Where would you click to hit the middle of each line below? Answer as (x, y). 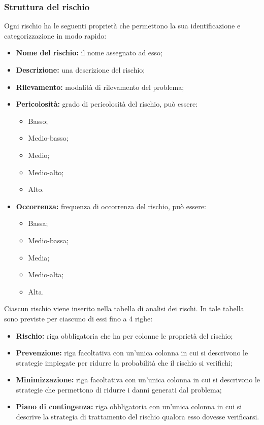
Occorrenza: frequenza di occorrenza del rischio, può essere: (111, 206)
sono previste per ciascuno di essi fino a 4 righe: (78, 318)
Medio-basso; (48, 138)
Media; (39, 257)
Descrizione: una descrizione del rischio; (80, 70)
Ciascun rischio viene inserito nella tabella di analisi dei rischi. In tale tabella (124, 308)
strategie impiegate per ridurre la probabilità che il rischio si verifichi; (124, 362)
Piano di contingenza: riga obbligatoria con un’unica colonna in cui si (129, 406)
